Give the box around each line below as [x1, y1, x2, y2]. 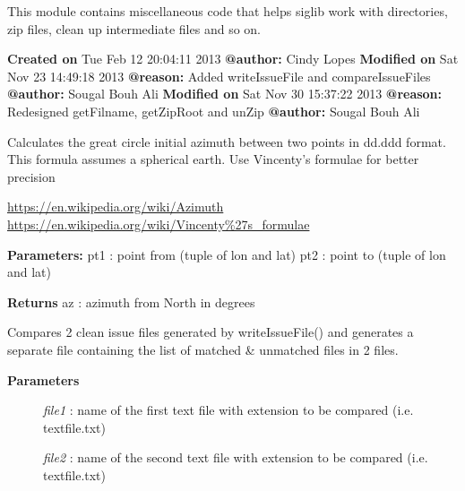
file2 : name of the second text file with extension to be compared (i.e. [43, 448, 428, 467]
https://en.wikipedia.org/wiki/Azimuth [7, 197, 224, 216]
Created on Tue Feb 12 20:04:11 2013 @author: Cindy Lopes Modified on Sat [7, 49, 459, 68]
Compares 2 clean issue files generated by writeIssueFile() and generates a [7, 323, 414, 341]
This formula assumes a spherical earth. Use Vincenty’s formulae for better [7, 150, 419, 168]
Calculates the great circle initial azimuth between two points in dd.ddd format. [7, 132, 446, 151]
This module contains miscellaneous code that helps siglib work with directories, [7, 2, 448, 20]
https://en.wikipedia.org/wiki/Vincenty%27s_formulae [7, 214, 310, 233]
